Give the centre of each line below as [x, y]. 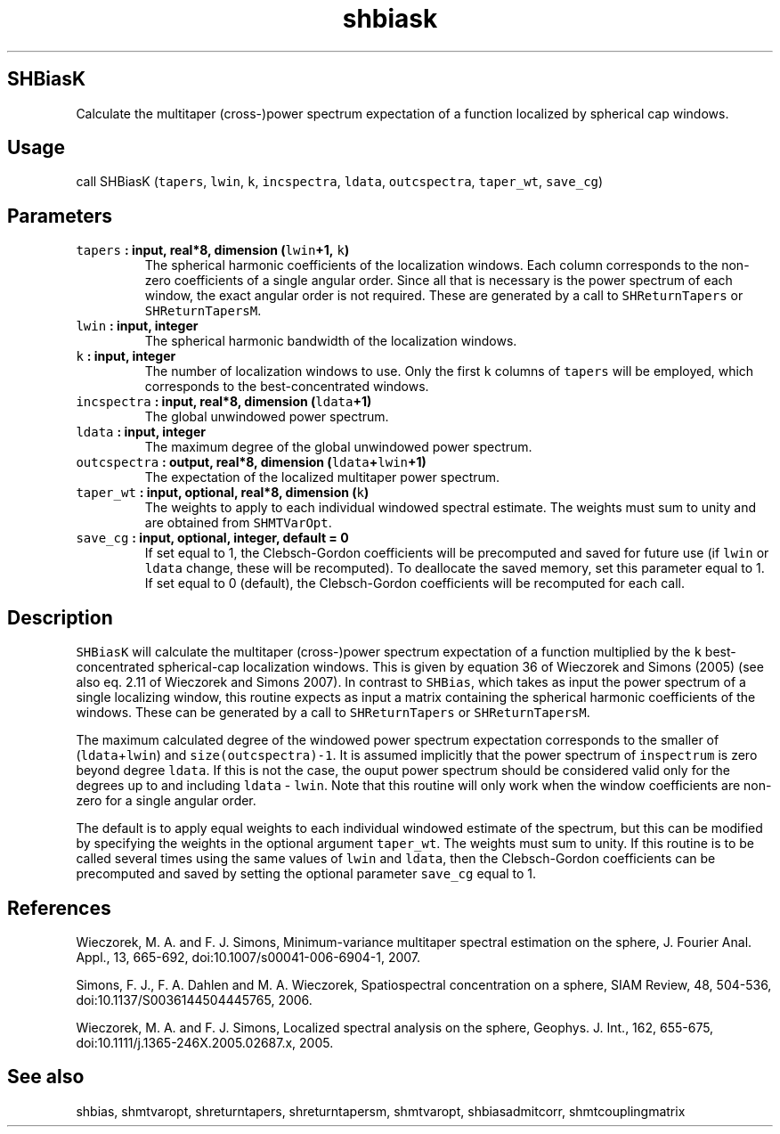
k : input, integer [126, 356]
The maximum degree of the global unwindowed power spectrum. [338, 447]
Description [60, 617]
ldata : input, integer [141, 432]
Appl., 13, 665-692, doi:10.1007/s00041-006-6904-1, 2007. [248, 957]
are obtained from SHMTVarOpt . [238, 523]
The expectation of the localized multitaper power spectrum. [322, 477]
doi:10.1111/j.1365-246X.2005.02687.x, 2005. [205, 1042]
